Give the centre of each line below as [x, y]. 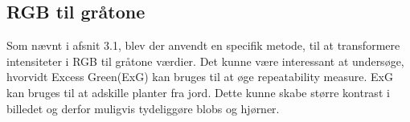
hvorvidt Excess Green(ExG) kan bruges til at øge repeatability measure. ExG [200, 77]
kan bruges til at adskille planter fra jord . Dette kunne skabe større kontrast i [198, 92]
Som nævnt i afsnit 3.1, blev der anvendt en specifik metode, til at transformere [203, 45]
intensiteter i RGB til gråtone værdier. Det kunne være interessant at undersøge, [205, 61]
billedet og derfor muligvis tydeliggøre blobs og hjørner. [143, 108]
